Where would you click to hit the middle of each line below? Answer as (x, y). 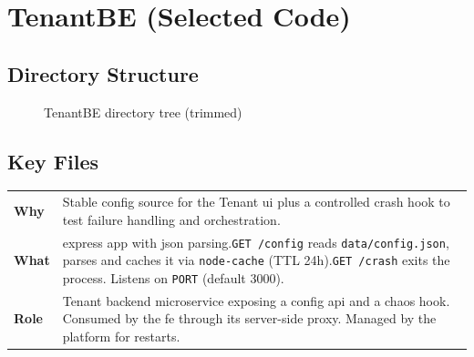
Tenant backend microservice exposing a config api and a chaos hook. (256, 300)
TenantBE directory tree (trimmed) (143, 112)
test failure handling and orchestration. (171, 219)
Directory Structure (103, 73)
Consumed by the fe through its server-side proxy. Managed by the (249, 318)
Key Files (53, 161)
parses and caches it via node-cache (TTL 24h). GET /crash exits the (256, 260)
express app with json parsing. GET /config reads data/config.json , (256, 242)
